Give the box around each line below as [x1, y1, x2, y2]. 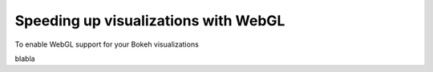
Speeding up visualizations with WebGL [14, 12, 285, 29]
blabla [14, 54, 35, 63]
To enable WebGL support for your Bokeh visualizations [14, 40, 200, 49]
